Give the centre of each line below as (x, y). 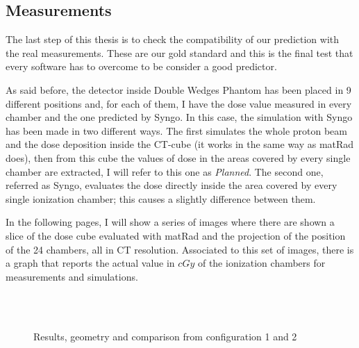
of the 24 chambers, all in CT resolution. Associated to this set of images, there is (180, 249)
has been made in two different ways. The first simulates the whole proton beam (177, 130)
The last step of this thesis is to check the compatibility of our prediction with (173, 39)
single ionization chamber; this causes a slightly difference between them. (161, 198)
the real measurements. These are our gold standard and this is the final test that (179, 52)
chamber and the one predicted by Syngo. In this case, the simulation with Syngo (179, 117)
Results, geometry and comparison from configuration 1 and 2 (165, 337)
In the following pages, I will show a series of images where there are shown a (170, 222)
